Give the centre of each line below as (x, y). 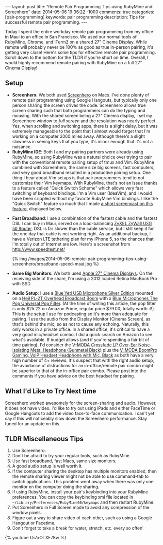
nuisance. (22, 147)
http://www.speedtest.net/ (39, 249)
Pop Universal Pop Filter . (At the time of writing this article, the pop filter (84, 303)
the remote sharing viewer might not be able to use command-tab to (80, 476)
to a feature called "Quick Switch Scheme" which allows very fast (77, 188)
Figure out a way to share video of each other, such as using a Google (82, 518)
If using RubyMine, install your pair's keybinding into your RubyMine (80, 492)
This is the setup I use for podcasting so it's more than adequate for (80, 314)
